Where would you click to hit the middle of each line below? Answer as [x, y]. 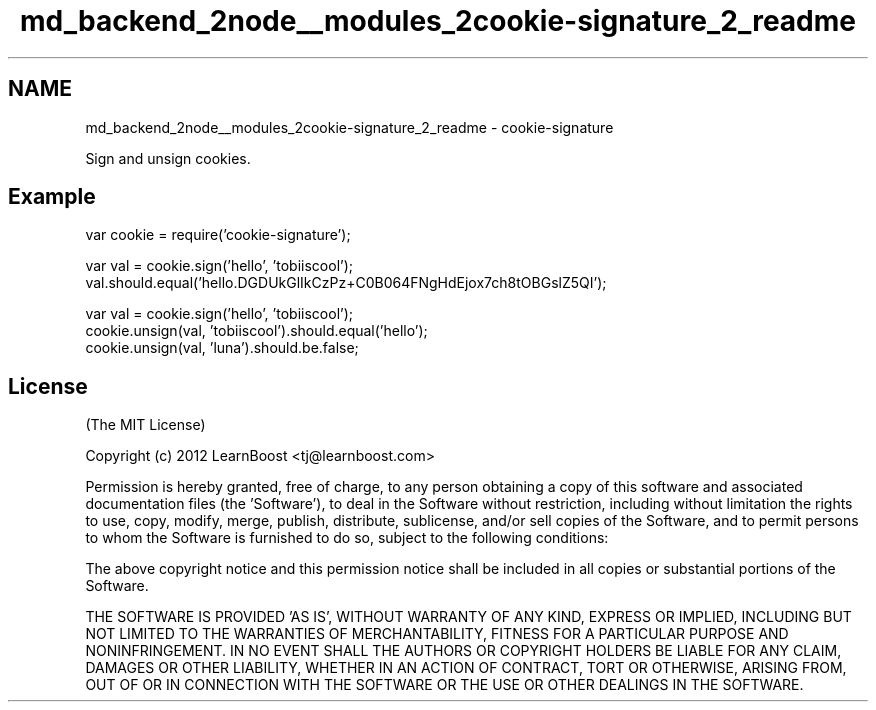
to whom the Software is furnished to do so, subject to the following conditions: [347, 538]
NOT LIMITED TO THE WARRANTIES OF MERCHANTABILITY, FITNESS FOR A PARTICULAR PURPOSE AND [437, 634]
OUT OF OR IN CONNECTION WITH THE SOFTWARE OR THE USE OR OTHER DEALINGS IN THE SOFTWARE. [444, 685]
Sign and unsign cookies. [168, 158]
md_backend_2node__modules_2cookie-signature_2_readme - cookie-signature [349, 127]
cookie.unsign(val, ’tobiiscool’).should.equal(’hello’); [256, 331]
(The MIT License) [145, 425]
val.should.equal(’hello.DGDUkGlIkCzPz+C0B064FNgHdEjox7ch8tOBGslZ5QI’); [346, 283]
